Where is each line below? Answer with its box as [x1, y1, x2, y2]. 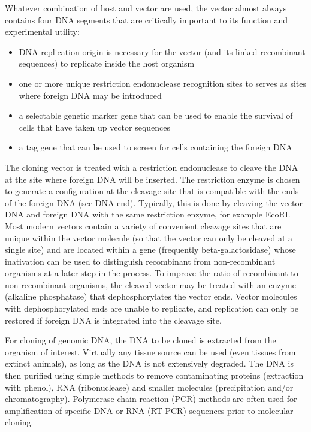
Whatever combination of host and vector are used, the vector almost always [5, 2, 287, 14]
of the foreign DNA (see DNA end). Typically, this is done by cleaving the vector [5, 196, 303, 209]
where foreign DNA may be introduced [19, 89, 162, 101]
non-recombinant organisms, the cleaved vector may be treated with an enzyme [5, 278, 296, 291]
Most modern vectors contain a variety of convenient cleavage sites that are [5, 219, 282, 232]
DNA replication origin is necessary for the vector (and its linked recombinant [19, 45, 306, 58]
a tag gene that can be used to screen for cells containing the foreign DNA [19, 141, 292, 153]
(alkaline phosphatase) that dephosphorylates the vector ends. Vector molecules [5, 290, 297, 303]
